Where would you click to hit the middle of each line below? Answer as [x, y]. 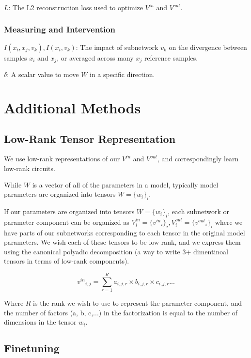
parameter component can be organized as [67, 222]
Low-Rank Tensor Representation [90, 138]
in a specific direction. [122, 74]
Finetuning [32, 348]
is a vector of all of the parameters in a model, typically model [125, 184]
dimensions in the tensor [40, 322]
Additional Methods [72, 108]
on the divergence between [208, 47]
